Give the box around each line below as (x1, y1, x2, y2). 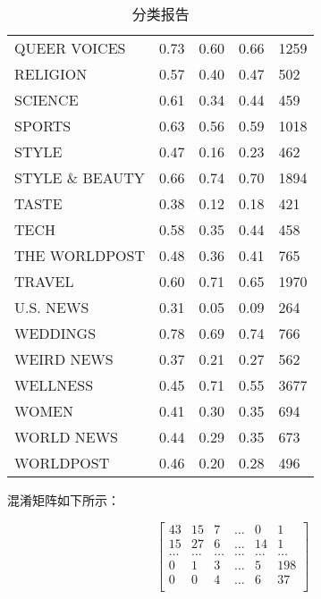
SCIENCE (14, 89, 79, 110)
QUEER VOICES (14, 38, 126, 58)
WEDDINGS (14, 323, 97, 343)
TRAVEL (14, 271, 74, 291)
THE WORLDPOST (14, 245, 146, 266)
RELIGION (14, 63, 88, 84)
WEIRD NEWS (14, 349, 114, 369)
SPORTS (14, 115, 72, 136)
